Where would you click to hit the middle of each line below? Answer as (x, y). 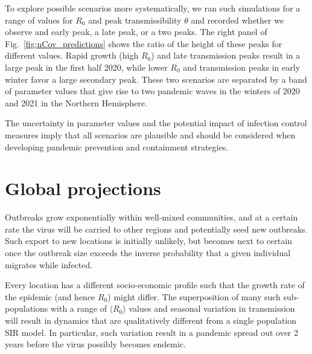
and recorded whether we (237, 20)
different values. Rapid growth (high (72, 55)
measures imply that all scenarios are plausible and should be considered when (150, 134)
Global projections (83, 188)
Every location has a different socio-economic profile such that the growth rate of (155, 285)
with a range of (78, 308)
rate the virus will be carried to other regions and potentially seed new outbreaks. (156, 229)
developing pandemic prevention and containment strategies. (117, 146)
